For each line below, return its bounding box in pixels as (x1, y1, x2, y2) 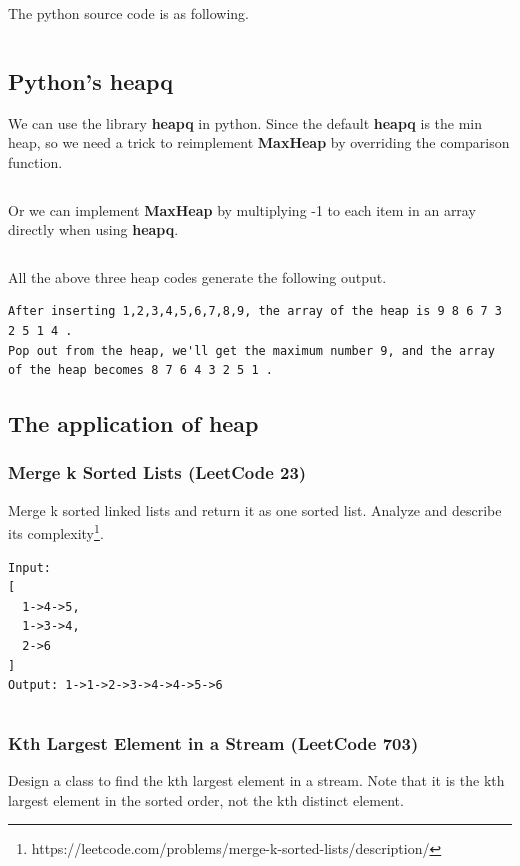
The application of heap (8, 408, 259, 439)
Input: (8, 560, 51, 575)
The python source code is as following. (8, 3, 249, 23)
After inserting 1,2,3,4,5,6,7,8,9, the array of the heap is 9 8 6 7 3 (8, 304, 502, 319)
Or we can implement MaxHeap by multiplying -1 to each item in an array (8, 199, 476, 220)
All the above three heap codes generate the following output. (8, 266, 387, 287)
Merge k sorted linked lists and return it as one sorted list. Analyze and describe (8, 499, 502, 520)
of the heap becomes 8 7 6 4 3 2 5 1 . (8, 363, 273, 378)
